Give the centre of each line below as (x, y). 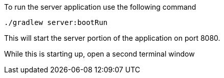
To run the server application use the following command (100, 7)
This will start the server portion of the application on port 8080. (112, 38)
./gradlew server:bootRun (56, 22)
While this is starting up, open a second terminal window (99, 54)
